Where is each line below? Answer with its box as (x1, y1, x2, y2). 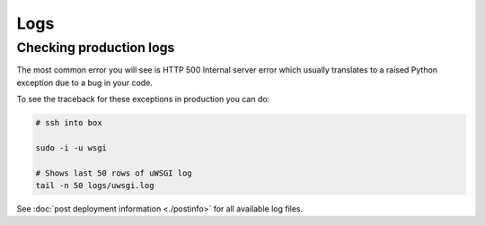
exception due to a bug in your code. (16, 77, 153, 88)
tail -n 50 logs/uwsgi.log (35, 180, 154, 191)
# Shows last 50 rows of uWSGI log (35, 168, 192, 178)
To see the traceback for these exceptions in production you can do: (16, 94, 270, 105)
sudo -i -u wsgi (35, 143, 108, 152)
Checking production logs (16, 39, 175, 56)
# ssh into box (35, 117, 102, 128)
